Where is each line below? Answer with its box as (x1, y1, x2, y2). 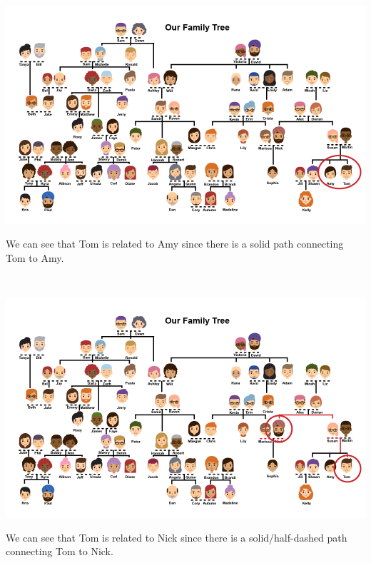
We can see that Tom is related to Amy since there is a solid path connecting (6, 236, 344, 251)
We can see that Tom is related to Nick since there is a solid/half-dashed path (6, 529, 347, 544)
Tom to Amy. (6, 250, 64, 265)
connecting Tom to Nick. (6, 544, 113, 559)
